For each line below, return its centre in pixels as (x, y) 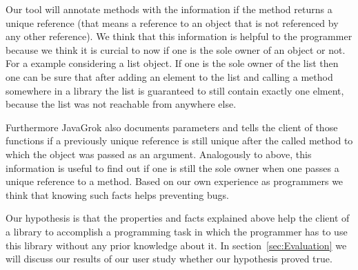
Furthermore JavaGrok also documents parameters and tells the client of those (172, 127)
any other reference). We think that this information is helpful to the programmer (179, 36)
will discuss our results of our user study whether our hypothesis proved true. (169, 259)
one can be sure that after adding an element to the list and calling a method (169, 76)
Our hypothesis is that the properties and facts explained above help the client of (178, 218)
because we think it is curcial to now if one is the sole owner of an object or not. (176, 49)
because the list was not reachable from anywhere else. (121, 104)
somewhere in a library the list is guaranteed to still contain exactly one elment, (175, 90)
